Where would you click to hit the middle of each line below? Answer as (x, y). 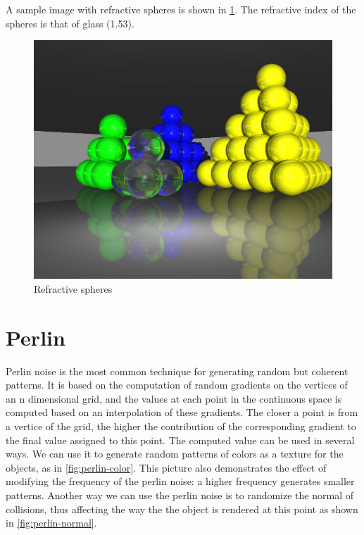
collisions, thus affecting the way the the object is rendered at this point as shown (182, 509)
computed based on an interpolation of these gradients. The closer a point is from (182, 412)
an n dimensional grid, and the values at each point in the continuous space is (174, 398)
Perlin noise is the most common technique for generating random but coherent (177, 371)
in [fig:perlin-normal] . (51, 523)
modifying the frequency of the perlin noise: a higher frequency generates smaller (180, 481)
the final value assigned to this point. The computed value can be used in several (180, 440)
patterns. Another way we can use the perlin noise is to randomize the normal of (180, 495)
